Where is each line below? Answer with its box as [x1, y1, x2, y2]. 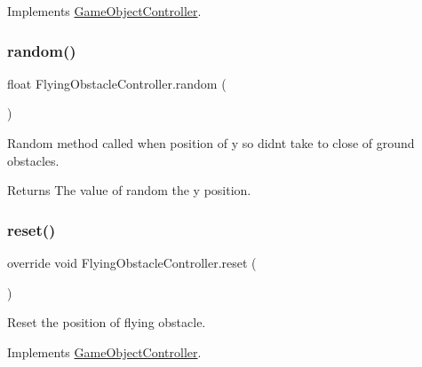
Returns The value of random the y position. [7, 181, 251, 199]
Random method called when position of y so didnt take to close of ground [7, 134, 415, 152]
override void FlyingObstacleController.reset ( [7, 254, 257, 271]
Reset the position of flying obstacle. [7, 313, 206, 332]
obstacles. [7, 151, 60, 169]
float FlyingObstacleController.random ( [7, 74, 227, 92]
